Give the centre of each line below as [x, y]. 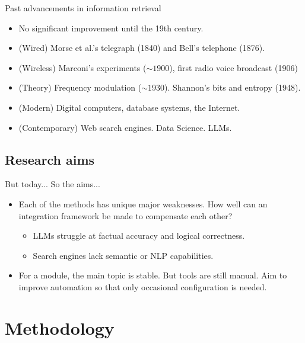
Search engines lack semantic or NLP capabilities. [123, 255]
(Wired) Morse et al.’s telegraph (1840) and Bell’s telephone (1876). [142, 48]
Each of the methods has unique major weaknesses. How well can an [143, 203]
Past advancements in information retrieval [83, 8]
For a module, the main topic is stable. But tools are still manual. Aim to [153, 275]
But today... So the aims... [53, 184]
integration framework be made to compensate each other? [126, 215]
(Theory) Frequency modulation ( [80, 87]
